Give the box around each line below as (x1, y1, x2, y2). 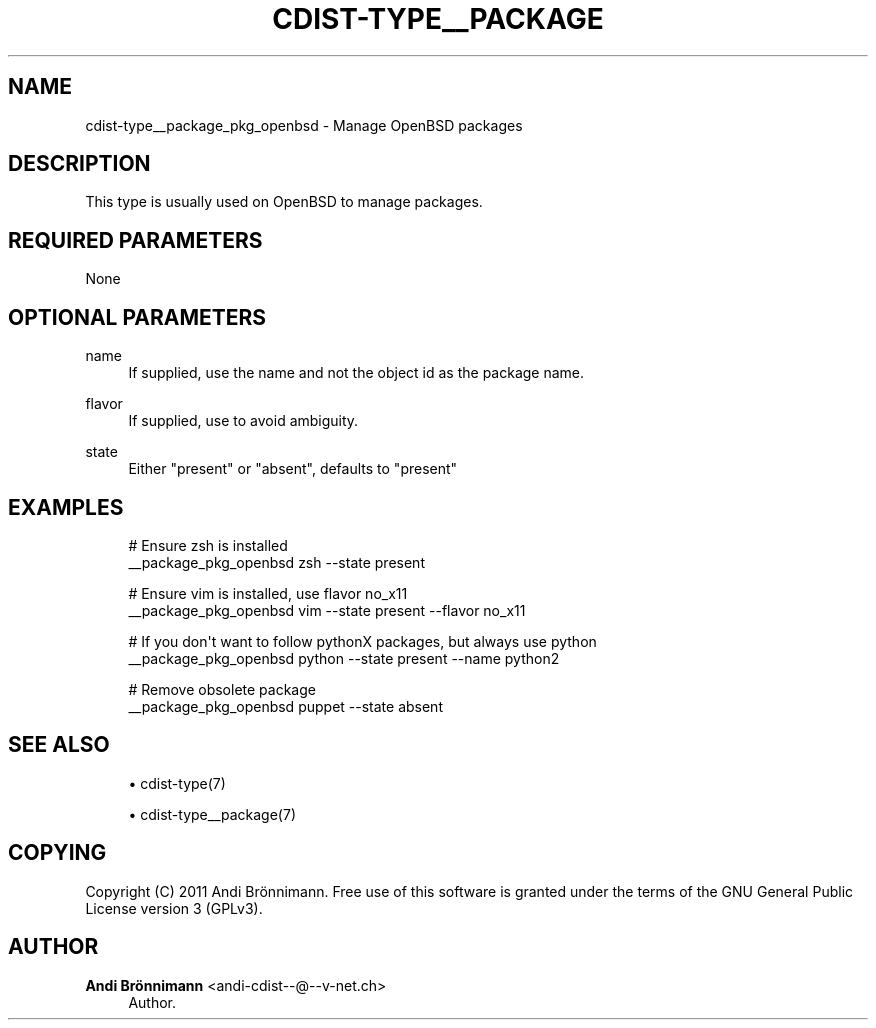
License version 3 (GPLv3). (85, 899, 263, 917)
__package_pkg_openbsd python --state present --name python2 (128, 649, 560, 667)
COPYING (8, 840, 107, 866)
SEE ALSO (8, 732, 110, 758)
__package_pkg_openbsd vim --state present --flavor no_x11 (128, 601, 526, 619)
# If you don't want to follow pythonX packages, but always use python (128, 632, 597, 650)
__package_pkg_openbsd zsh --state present (128, 553, 425, 571)
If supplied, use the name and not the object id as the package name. (128, 364, 585, 382)
